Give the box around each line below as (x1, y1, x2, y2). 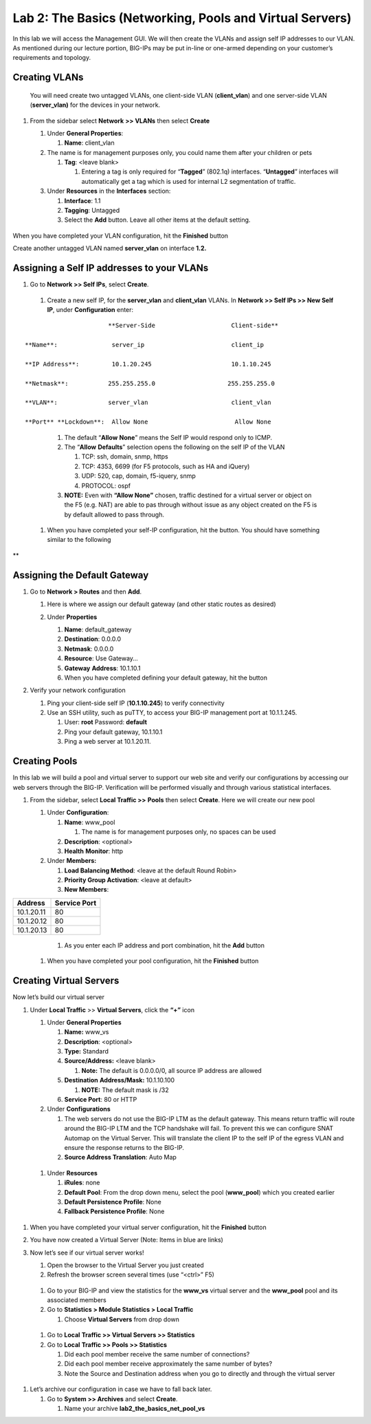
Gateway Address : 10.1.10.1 (64, 664, 141, 672)
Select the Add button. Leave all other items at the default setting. (64, 216, 251, 224)
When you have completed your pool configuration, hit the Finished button (47, 957, 259, 965)
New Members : (64, 886, 109, 894)
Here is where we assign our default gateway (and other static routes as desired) (47, 600, 276, 609)
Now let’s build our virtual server (12, 993, 105, 1001)
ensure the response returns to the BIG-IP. (64, 1144, 185, 1151)
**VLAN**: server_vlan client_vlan (25, 399, 271, 406)
